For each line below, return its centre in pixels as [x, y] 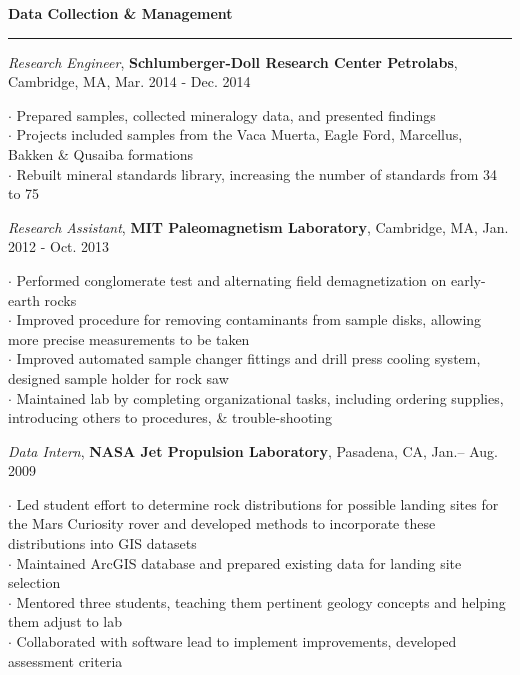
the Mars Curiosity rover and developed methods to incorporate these [222, 523]
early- [468, 279]
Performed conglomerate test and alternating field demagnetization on [231, 279]
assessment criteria [65, 660]
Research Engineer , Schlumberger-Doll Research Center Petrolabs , [233, 61]
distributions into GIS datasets [102, 543]
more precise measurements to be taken [129, 338]
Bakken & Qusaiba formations [101, 153]
